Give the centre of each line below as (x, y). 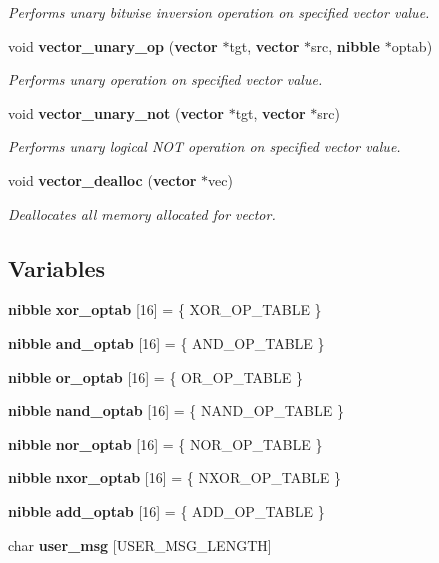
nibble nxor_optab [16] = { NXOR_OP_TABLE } (175, 477)
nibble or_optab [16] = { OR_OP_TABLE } (155, 376)
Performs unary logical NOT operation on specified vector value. (204, 146)
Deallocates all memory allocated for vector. (142, 213)
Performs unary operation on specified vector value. (165, 79)
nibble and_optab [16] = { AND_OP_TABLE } (166, 342)
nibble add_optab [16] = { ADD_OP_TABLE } (166, 510)
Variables (57, 267)
